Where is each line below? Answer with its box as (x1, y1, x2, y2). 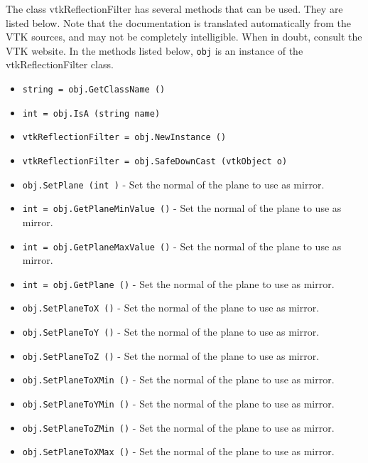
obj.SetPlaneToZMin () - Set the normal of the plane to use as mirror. (22, 420, 335, 435)
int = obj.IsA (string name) (22, 108, 161, 119)
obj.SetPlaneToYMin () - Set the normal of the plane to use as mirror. (22, 396, 335, 411)
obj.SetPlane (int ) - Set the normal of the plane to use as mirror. (22, 176, 325, 191)
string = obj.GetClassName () (22, 85, 166, 95)
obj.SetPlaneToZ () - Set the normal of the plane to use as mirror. (22, 348, 320, 363)
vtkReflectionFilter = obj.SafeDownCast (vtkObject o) (22, 156, 288, 166)
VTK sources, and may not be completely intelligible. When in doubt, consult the (6, 29, 362, 44)
